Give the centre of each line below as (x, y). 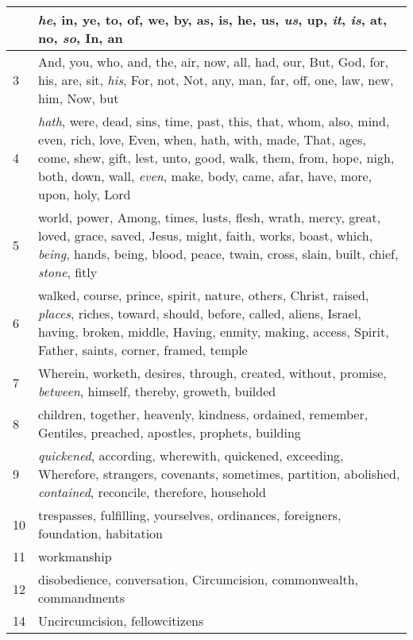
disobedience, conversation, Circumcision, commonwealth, (199, 579)
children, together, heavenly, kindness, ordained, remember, (203, 414)
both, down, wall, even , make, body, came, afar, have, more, (205, 176)
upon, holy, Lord (85, 194)
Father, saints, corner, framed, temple (143, 350)
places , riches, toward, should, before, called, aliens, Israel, (200, 313)
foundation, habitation (100, 533)
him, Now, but (79, 98)
